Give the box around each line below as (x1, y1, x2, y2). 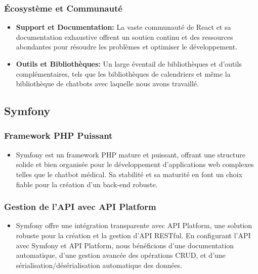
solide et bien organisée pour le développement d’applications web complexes (16, 159, 254, 170)
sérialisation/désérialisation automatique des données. (16, 259, 183, 270)
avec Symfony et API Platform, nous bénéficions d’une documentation (16, 240, 234, 250)
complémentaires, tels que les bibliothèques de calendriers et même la (16, 68, 231, 79)
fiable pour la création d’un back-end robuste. (16, 179, 158, 189)
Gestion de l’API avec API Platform (4, 200, 156, 213)
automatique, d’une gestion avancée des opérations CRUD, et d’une (16, 250, 226, 260)
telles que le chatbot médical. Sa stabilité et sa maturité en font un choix (16, 169, 242, 179)
